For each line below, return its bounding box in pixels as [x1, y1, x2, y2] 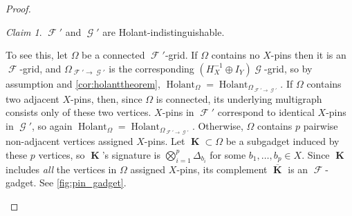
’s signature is [102, 147, 160, 161]
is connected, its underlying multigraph [156, 91, 322, 106]
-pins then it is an [270, 48, 346, 62]
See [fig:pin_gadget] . [39, 175, 127, 190]
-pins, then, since [71, 91, 142, 106]
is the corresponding [109, 61, 194, 75]
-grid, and [19, 61, 62, 75]
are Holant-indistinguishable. [102, 24, 225, 39]
